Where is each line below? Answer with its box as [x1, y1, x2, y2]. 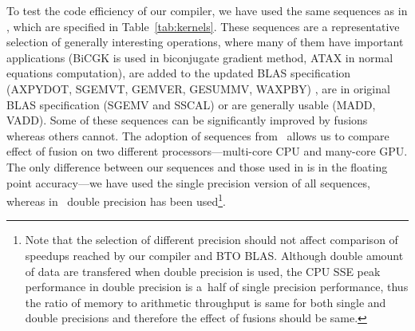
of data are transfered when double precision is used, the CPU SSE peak [25, 262, 381, 279]
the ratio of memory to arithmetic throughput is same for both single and [25, 294, 386, 310]
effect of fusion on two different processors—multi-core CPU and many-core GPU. [6, 143, 408, 160]
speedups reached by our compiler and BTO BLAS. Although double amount [25, 246, 404, 263]
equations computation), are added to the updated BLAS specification [6, 65, 351, 81]
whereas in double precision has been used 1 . [6, 191, 226, 209]
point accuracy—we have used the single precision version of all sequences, [6, 174, 370, 191]
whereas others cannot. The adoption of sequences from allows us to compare [6, 127, 389, 144]
